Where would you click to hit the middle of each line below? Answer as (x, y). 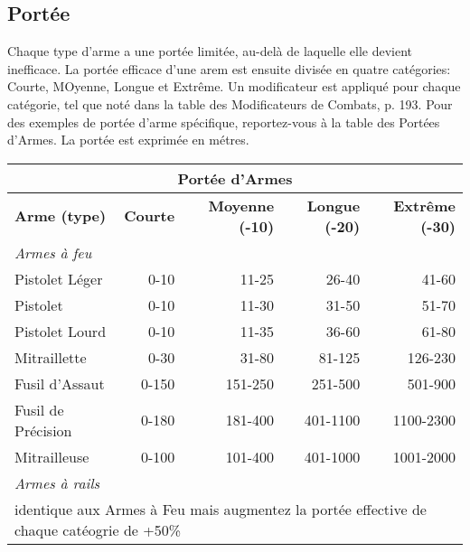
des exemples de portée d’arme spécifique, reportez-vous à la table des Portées (224, 122)
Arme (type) (61, 216)
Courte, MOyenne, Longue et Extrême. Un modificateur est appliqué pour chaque (234, 86)
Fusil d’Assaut (60, 383)
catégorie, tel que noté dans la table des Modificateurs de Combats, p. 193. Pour (230, 103)
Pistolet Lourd (61, 331)
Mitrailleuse (52, 456)
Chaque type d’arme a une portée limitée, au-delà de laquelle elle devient (210, 51)
